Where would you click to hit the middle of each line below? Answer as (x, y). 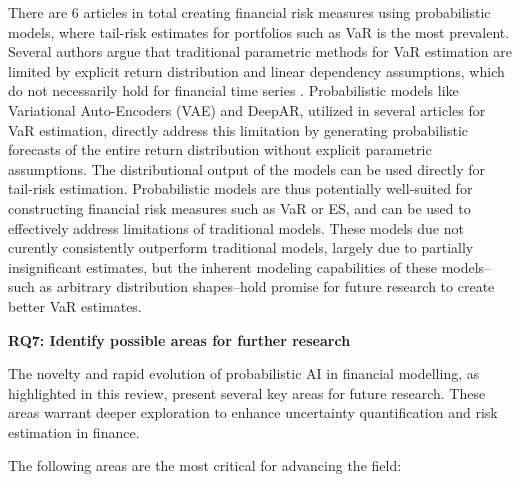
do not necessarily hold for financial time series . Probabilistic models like (233, 90)
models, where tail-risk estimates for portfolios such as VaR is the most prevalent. (259, 31)
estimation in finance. (74, 431)
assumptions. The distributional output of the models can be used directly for (247, 168)
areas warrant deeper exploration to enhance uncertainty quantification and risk (253, 412)
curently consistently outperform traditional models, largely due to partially (241, 247)
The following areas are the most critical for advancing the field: (205, 465)
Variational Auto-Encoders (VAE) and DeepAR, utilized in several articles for (247, 109)
